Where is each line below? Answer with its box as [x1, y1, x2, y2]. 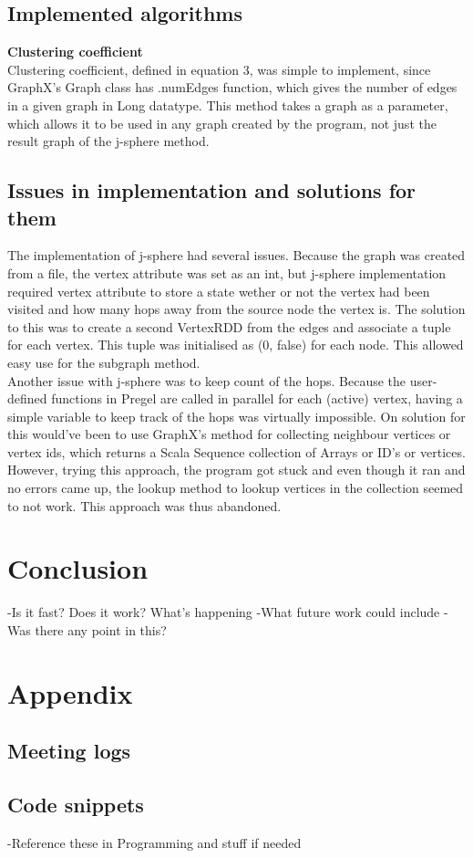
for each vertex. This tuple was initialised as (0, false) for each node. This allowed [7, 335, 464, 354]
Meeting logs [7, 737, 131, 765]
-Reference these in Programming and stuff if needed [7, 832, 302, 852]
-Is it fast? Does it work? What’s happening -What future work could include [7, 602, 440, 622]
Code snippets [7, 790, 144, 819]
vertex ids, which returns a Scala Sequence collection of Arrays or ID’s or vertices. [7, 442, 466, 461]
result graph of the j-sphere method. [7, 131, 210, 151]
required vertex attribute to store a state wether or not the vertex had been [7, 281, 430, 300]
